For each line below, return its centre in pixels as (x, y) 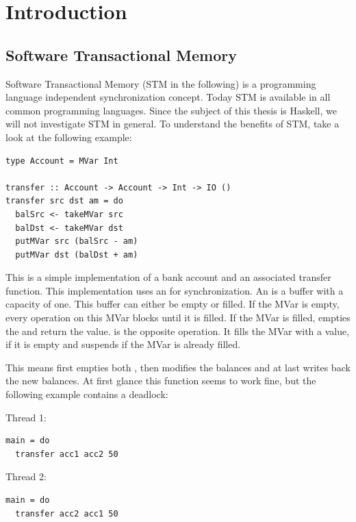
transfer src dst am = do (64, 201)
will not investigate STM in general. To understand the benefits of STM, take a (173, 124)
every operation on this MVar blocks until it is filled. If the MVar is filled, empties (178, 318)
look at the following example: (69, 137)
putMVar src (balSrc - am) (77, 241)
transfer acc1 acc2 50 (67, 454)
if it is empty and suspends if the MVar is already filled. (123, 344)
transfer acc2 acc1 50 (67, 513)
